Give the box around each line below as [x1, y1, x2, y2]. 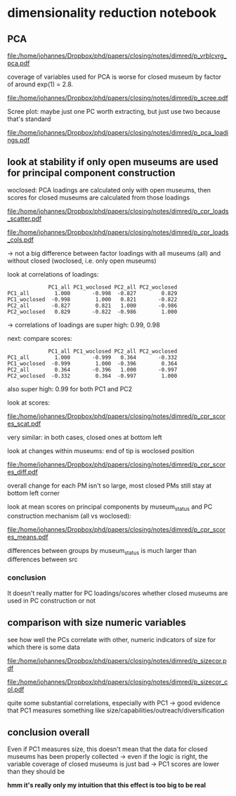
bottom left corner [7, 488, 60, 497]
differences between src [7, 555, 79, 563]
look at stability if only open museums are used [7, 156, 219, 168]
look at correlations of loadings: [7, 270, 100, 278]
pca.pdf [7, 59, 30, 67]
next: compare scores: [7, 334, 72, 342]
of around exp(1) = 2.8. [7, 80, 74, 89]
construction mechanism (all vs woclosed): [7, 511, 132, 520]
